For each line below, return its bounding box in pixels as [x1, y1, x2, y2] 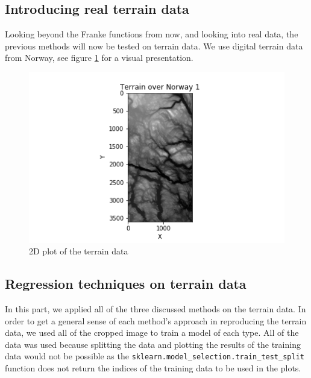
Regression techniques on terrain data [5, 274, 247, 293]
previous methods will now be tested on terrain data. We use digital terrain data [5, 39, 303, 52]
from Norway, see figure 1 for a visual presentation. [5, 51, 193, 64]
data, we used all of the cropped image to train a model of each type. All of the [5, 326, 299, 339]
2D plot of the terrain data [29, 245, 128, 257]
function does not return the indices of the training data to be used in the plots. [5, 362, 301, 374]
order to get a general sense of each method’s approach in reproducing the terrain [5, 314, 307, 327]
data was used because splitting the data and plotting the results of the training [5, 338, 301, 350]
